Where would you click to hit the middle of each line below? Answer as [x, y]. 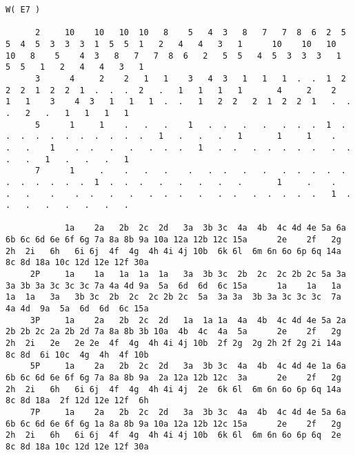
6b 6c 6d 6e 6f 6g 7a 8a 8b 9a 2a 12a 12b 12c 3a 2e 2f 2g [173, 378]
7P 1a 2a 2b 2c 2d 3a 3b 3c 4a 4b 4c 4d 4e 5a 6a [188, 412]
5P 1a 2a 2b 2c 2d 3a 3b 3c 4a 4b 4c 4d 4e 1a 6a [188, 366]
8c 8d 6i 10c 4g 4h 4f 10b [77, 355]
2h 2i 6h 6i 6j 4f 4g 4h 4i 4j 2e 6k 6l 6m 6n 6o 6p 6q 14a [173, 389]
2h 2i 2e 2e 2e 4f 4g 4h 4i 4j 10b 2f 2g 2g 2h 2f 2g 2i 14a [173, 343]
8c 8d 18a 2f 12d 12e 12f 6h [77, 401]
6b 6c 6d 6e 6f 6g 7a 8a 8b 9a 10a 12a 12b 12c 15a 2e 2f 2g [173, 240]
